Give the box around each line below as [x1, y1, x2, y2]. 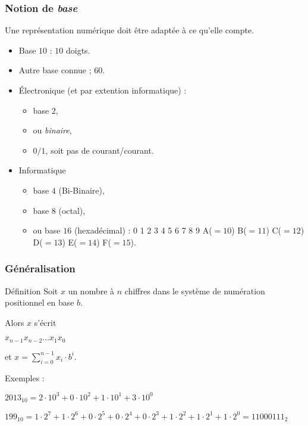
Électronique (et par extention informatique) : [18, 84, 187, 96]
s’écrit [34, 316, 56, 328]
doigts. [65, 43, 90, 56]
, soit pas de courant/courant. [45, 144, 154, 156]
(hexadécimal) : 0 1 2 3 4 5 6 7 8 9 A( [74, 224, 212, 237]
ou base [33, 224, 61, 237]
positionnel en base [5, 296, 74, 309]
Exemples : [5, 371, 45, 384]
